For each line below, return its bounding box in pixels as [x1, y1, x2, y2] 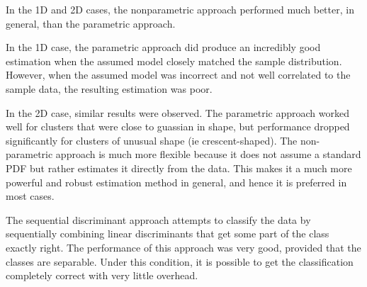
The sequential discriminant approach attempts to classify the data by [6, 212, 311, 227]
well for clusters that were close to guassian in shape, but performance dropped [6, 119, 350, 134]
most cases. [6, 188, 55, 203]
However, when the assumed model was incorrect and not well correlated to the [6, 67, 351, 82]
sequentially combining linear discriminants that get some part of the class [6, 226, 329, 241]
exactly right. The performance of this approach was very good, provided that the [6, 240, 361, 254]
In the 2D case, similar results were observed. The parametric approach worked [6, 105, 349, 120]
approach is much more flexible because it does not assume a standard [55, 147, 361, 162]
